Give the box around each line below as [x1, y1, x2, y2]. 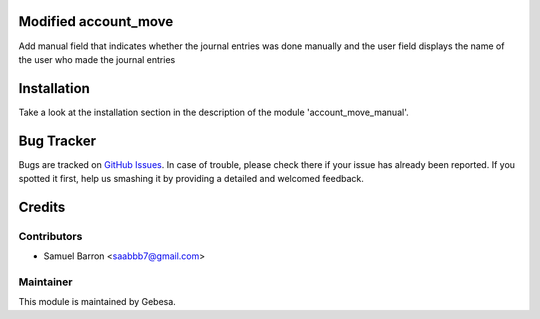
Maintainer [18, 275, 73, 289]
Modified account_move [18, 13, 174, 30]
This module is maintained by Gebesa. [18, 296, 177, 308]
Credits [18, 198, 66, 215]
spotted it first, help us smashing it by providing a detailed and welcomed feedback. [18, 173, 364, 185]
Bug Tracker [18, 132, 97, 149]
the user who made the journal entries [18, 53, 176, 65]
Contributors [18, 229, 83, 243]
